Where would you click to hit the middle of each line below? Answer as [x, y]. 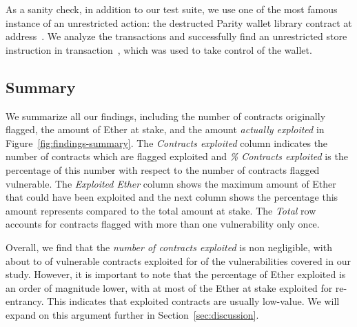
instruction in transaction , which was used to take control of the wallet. [159, 49]
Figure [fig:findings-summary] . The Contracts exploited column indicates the [167, 142]
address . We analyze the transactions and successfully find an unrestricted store [176, 36]
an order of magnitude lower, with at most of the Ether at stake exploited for [169, 287]
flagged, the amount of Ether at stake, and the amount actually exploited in [165, 129]
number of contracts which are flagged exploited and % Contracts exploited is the [177, 156]
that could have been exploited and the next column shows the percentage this [172, 197]
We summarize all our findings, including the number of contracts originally [166, 116]
